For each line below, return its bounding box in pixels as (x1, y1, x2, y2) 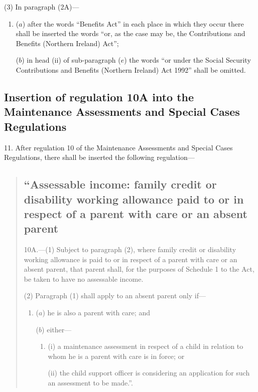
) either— (42, 324, 72, 334)
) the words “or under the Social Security (124, 55, 251, 65)
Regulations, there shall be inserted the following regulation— (4, 152, 195, 162)
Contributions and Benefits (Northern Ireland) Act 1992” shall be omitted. (16, 64, 246, 75)
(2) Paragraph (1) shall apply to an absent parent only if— (24, 290, 206, 301)
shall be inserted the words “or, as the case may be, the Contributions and (16, 28, 245, 39)
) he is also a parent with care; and (42, 307, 150, 318)
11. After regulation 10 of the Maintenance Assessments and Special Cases (4, 142, 233, 152)
